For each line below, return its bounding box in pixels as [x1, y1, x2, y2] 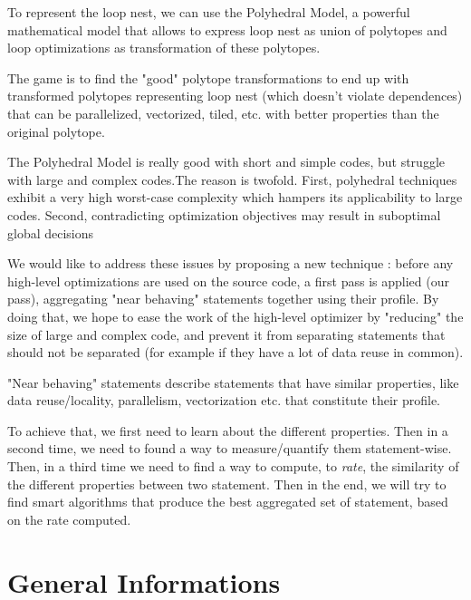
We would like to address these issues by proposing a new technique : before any [7, 254, 454, 273]
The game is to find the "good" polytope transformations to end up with [7, 68, 409, 87]
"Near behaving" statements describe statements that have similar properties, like [7, 373, 459, 392]
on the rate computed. [7, 509, 131, 528]
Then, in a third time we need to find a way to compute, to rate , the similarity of [7, 457, 459, 476]
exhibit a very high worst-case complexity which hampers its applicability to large [7, 188, 463, 207]
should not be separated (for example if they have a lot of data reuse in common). [7, 343, 464, 362]
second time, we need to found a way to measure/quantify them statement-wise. [7, 439, 452, 458]
